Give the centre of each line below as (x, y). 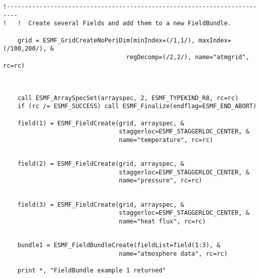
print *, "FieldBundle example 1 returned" (92, 271)
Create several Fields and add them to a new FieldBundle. (130, 24)
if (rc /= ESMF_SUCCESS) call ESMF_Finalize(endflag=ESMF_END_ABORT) (137, 106)
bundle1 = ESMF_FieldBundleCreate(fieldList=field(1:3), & (119, 245)
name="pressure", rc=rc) (161, 181)
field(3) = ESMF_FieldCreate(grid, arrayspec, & (101, 204)
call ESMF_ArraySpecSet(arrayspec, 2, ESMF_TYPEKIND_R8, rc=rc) (128, 98)
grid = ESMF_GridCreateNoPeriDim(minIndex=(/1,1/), (106, 40)
